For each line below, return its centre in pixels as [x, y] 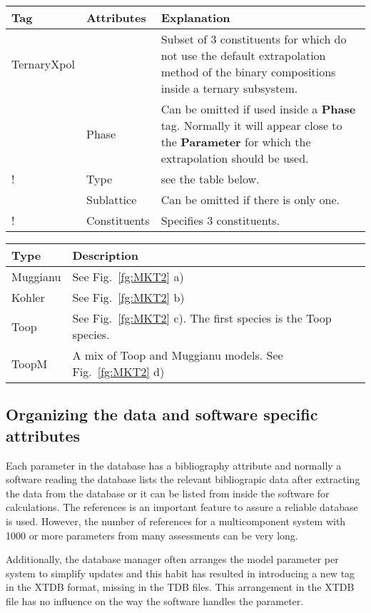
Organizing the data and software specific [162, 414]
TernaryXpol [44, 64]
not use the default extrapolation [243, 55]
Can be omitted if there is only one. [250, 199]
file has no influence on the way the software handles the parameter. [155, 601]
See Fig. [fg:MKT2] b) [128, 297]
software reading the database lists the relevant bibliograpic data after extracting [183, 479]
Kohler [28, 297]
